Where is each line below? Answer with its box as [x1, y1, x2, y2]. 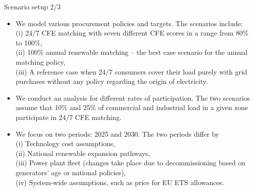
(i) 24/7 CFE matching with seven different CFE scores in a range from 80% [15, 28, 249, 38]
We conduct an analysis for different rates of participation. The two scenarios [15, 92, 250, 103]
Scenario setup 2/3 [4, 1, 61, 11]
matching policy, [15, 56, 66, 67]
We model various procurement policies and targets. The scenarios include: [15, 18, 243, 28]
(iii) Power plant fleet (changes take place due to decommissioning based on [15, 157, 246, 168]
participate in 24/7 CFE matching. [15, 112, 122, 122]
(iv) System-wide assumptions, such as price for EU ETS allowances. [15, 177, 224, 187]
